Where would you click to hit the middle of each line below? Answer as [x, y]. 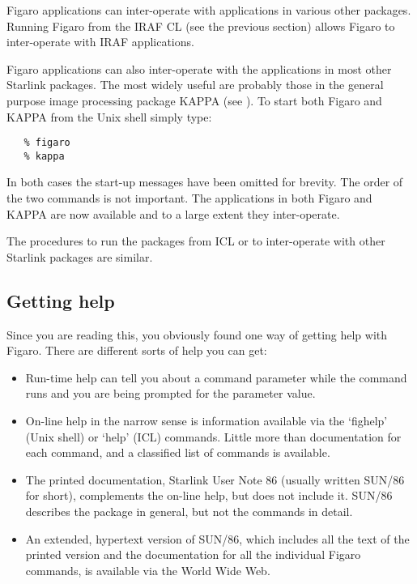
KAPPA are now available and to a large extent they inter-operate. [173, 213]
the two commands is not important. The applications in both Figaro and [189, 198]
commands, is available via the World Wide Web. [148, 570]
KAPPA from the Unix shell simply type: [109, 116]
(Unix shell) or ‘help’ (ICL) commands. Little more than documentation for [213, 436]
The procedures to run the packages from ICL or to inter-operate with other [196, 241]
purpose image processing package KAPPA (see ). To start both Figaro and [194, 100]
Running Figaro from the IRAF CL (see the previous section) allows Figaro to [201, 26]
